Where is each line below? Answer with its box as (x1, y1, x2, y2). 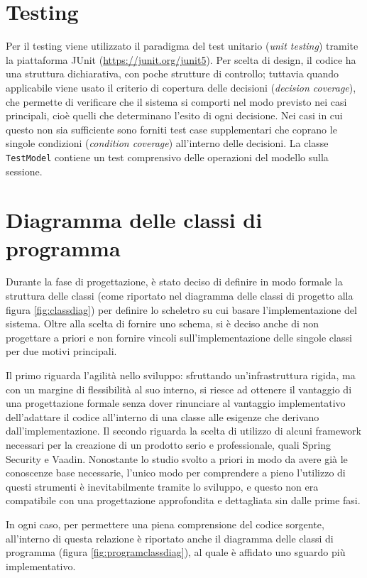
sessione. (6, 163, 43, 178)
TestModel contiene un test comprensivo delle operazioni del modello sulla (6, 149, 329, 164)
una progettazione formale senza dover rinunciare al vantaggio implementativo (6, 396, 346, 410)
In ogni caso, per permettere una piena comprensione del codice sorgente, (6, 516, 324, 531)
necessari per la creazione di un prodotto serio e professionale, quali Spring (6, 437, 332, 452)
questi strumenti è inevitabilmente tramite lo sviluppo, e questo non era (6, 479, 319, 494)
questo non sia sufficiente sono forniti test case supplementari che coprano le (6, 121, 337, 136)
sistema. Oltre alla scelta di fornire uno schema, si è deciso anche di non (6, 316, 319, 331)
